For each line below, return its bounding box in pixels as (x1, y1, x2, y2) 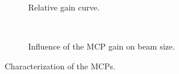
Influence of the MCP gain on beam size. (28, 40, 175, 52)
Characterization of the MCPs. (5, 59, 116, 72)
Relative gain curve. (28, 1, 100, 13)
